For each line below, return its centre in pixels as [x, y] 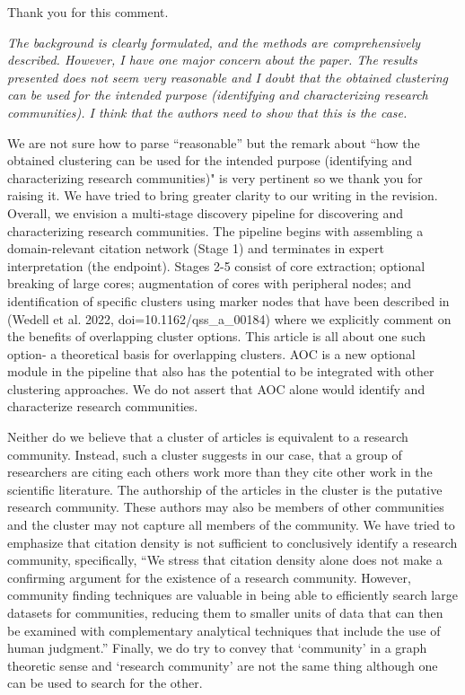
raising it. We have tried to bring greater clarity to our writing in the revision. [223, 195]
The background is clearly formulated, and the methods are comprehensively [214, 42]
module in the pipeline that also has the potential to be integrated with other [221, 371]
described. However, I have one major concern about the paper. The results [212, 60]
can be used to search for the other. [105, 683]
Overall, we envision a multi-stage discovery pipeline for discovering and [206, 212]
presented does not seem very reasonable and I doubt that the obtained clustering [228, 77]
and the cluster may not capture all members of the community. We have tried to [231, 525]
